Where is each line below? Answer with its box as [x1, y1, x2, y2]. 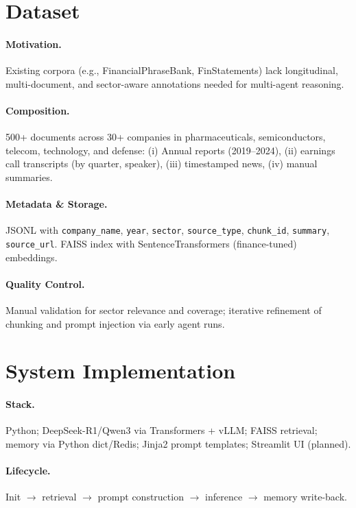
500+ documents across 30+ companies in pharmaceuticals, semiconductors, [5, 130, 326, 144]
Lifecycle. [5, 463, 51, 478]
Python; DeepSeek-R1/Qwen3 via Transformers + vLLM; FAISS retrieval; [5, 423, 318, 437]
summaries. [5, 169, 53, 184]
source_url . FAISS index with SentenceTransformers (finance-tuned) [5, 236, 297, 250]
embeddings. [5, 250, 58, 264]
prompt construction [97, 489, 184, 504]
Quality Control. [5, 276, 85, 291]
